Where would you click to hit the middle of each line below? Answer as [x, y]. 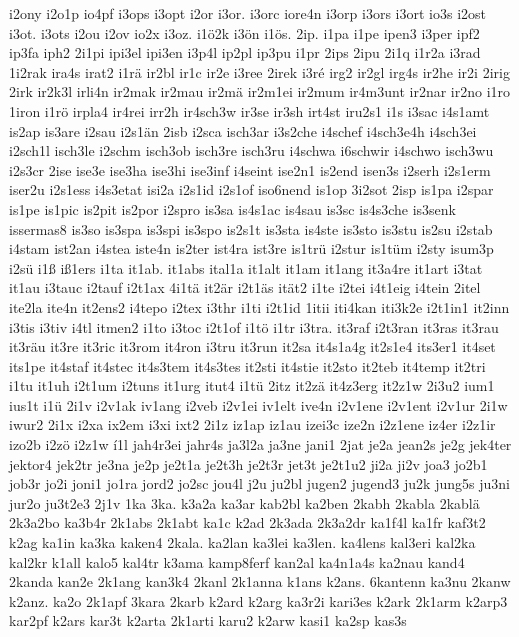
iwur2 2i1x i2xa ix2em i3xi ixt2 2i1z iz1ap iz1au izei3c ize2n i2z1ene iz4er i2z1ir [252, 424]
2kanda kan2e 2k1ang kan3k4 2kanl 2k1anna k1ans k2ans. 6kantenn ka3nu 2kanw [260, 581]
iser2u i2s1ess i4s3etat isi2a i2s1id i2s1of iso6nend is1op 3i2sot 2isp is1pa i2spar [251, 189]
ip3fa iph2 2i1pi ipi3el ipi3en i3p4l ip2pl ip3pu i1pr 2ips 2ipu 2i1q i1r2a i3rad [245, 52]
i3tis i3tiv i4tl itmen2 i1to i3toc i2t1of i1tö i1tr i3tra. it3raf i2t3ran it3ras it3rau [254, 326]
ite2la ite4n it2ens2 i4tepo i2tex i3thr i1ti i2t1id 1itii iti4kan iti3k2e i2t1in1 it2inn [259, 306]
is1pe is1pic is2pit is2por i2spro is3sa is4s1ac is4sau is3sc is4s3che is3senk [232, 208]
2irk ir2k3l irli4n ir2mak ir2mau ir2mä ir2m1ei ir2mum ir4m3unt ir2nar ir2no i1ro [260, 91]
